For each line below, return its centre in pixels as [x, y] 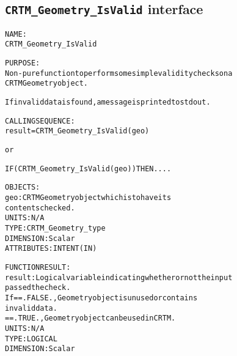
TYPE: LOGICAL [31, 339]
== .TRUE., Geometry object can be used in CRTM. [90, 318]
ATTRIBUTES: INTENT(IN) [51, 249]
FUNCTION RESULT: [38, 267]
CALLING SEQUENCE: [40, 121]
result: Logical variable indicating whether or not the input [119, 277]
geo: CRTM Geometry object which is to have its [88, 198]
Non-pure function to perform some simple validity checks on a [119, 73]
